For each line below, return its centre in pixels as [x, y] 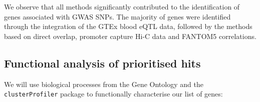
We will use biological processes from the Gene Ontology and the [104, 84]
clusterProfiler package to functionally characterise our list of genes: [113, 94]
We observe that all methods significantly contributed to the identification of [122, 6]
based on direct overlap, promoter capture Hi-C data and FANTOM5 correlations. [130, 36]
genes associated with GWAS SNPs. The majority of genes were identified [117, 16]
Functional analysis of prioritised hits [102, 63]
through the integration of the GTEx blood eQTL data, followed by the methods [128, 26]
